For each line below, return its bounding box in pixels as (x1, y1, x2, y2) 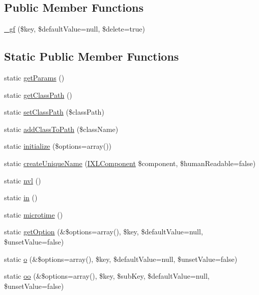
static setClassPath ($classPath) (4, 106, 104, 117)
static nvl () (4, 175, 41, 185)
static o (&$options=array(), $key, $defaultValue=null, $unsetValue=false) (4, 253, 238, 264)
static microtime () (4, 209, 63, 220)
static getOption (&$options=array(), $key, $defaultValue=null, (4, 226, 203, 237)
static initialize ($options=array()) (4, 141, 112, 151)
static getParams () (4, 72, 65, 83)
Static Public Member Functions (4, 48, 179, 64)
